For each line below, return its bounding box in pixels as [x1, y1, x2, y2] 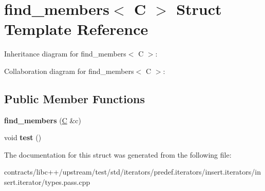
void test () [4, 132, 42, 143]
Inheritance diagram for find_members [4, 48, 126, 59]
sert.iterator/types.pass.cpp [4, 177, 90, 187]
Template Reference [4, 18, 148, 40]
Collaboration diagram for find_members [4, 65, 134, 76]
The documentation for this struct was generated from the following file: [4, 149, 232, 160]
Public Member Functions [4, 90, 145, 106]
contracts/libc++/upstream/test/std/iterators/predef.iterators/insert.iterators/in [4, 166, 261, 177]
